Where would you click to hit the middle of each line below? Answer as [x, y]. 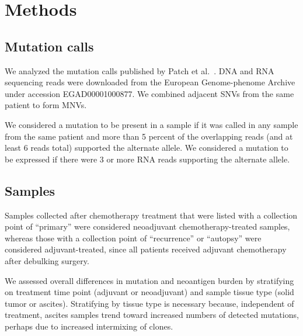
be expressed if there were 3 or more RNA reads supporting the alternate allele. [147, 159]
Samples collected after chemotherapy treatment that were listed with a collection [151, 215]
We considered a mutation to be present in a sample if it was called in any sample [151, 124]
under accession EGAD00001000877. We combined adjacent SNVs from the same [149, 93]
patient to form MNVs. [46, 105]
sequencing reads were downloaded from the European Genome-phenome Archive [150, 82]
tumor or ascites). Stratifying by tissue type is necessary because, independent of [149, 303]
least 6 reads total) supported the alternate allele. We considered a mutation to [147, 148]
